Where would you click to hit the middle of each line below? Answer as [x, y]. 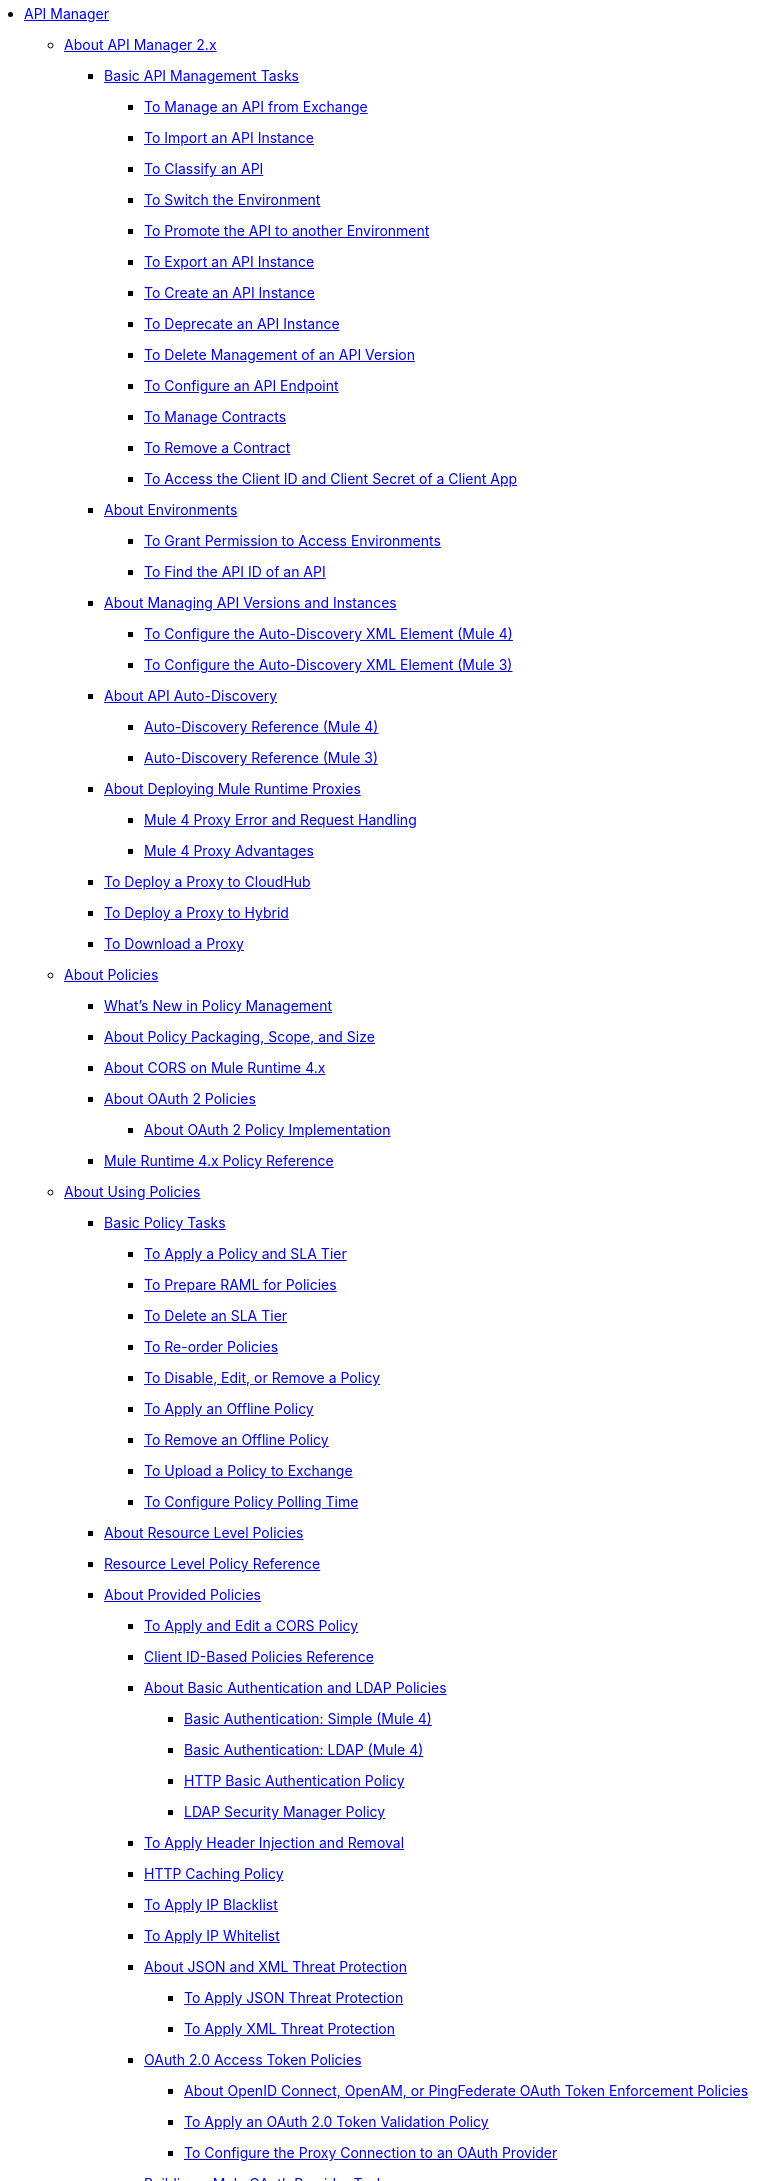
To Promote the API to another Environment [287, 230]
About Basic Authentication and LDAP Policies [295, 1687]
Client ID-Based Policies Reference [259, 1656]
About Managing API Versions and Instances [250, 602]
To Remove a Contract [217, 447]
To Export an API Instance [229, 261]
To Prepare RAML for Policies [240, 1284]
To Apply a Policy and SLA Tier [245, 1253]
